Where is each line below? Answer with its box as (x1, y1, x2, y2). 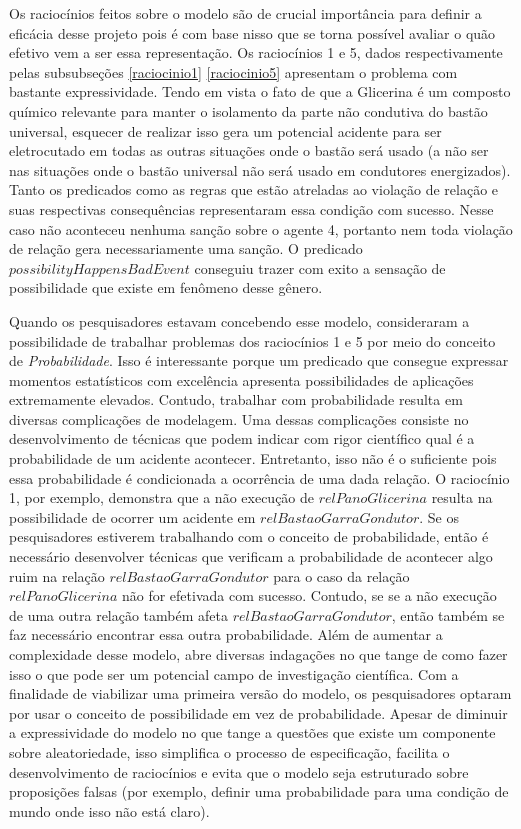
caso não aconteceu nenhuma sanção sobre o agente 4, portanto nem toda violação (9, 218, 513, 239)
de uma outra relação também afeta (9, 604, 229, 625)
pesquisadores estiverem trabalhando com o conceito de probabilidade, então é (9, 526, 489, 547)
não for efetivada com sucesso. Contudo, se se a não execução (121, 585, 497, 606)
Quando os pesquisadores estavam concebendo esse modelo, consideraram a (9, 310, 470, 331)
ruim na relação (9, 565, 105, 586)
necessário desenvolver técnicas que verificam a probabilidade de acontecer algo (9, 546, 493, 567)
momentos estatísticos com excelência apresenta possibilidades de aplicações (9, 369, 474, 390)
